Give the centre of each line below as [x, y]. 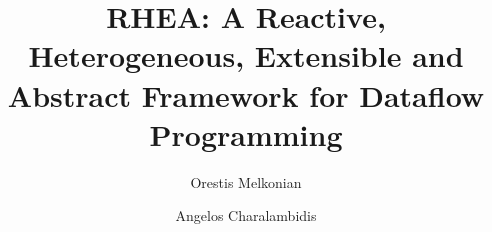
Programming [246, 133]
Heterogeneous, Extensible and [246, 55]
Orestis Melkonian [246, 181]
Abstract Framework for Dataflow [246, 94]
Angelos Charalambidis [246, 215]
